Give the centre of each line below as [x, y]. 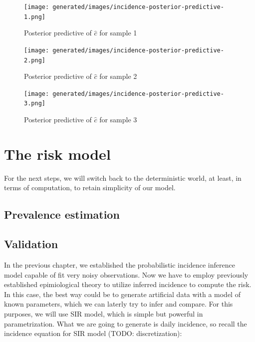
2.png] [35, 60]
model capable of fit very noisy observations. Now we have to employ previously [126, 274]
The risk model [57, 154]
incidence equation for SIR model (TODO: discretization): [93, 333]
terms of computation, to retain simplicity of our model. [90, 187]
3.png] [35, 104]
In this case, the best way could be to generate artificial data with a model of [122, 294]
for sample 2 [118, 76]
